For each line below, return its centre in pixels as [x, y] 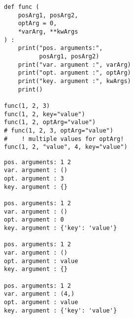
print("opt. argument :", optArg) [74, 73]
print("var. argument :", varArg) [74, 65]
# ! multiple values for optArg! [64, 139]
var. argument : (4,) [39, 294]
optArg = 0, [37, 23]
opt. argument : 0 [34, 220]
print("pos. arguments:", [60, 48]
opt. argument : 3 [34, 179]
